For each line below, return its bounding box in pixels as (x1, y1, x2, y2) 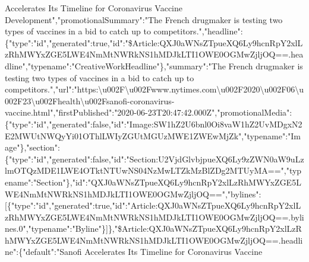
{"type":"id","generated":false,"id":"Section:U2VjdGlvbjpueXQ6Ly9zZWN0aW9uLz (5, 152, 304, 165)
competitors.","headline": (153, 25, 243, 37)
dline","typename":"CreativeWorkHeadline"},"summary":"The (5, 59, 226, 72)
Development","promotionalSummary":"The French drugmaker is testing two (5, 13, 283, 25)
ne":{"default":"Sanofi (5, 245, 82, 258)
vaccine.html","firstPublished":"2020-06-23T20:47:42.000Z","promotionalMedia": (5, 106, 292, 119)
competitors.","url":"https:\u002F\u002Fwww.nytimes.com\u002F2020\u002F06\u (5, 83, 304, 95)
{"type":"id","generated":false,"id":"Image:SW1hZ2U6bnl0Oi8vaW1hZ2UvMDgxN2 (5, 117, 302, 130)
